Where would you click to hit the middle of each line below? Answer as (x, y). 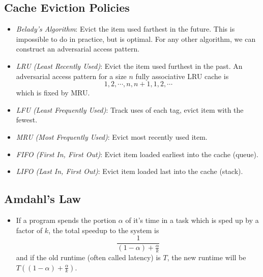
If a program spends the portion (66, 220)
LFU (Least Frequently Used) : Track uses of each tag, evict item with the (130, 109)
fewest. (27, 120)
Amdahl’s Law (42, 199)
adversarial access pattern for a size (71, 76)
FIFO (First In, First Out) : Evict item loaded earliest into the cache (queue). (137, 154)
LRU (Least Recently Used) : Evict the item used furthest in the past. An (129, 66)
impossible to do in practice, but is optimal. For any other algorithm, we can (136, 39)
